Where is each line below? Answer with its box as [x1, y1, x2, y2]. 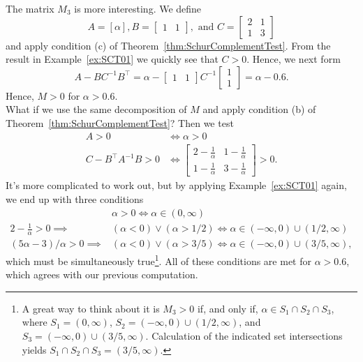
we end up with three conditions [6, 191, 144, 206]
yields [22, 342, 47, 356]
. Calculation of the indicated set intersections [145, 329, 343, 343]
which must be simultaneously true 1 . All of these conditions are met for [6, 252, 311, 268]
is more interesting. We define [74, 1, 202, 15]
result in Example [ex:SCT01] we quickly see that [6, 52, 218, 66]
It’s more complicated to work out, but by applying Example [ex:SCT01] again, [6, 178, 347, 193]
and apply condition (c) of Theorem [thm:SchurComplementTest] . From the [6, 38, 331, 52]
